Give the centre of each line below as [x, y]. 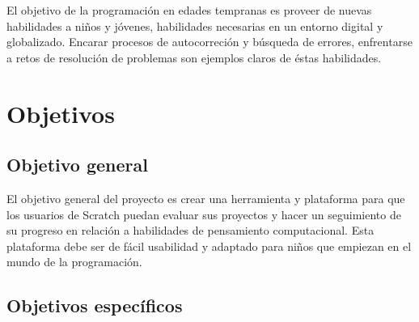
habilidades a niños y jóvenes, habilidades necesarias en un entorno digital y [195, 25]
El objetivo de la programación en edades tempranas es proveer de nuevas [189, 10]
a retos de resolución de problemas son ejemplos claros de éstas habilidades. [194, 57]
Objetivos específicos [95, 305]
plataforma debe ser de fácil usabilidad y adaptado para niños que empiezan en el [209, 246]
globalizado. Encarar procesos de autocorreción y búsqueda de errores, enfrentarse [209, 42]
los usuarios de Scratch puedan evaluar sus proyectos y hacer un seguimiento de [204, 214]
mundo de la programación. [74, 262]
